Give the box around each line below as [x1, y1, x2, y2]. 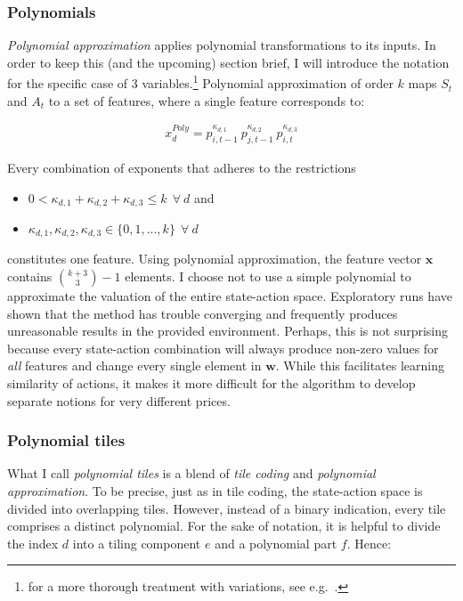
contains [7, 267, 53, 286]
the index [7, 533, 59, 552]
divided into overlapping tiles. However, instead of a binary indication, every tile [7, 499, 446, 517]
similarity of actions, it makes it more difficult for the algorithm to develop [7, 373, 416, 392]
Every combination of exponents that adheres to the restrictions [7, 158, 356, 176]
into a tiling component [72, 533, 201, 552]
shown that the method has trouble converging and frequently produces [7, 304, 398, 322]
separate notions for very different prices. [7, 391, 231, 410]
